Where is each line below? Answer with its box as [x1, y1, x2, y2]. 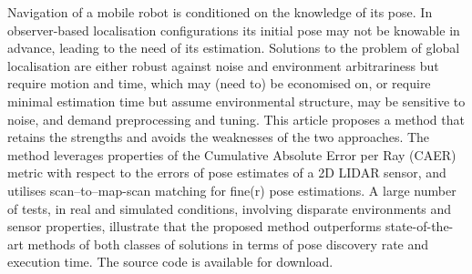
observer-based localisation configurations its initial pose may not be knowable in [7, 20, 460, 39]
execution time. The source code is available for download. [7, 252, 333, 271]
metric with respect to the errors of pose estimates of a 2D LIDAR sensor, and [7, 163, 446, 182]
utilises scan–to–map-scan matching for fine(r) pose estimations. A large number [7, 180, 457, 199]
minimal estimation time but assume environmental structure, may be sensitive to [7, 91, 466, 110]
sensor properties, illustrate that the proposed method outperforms [7, 217, 382, 236]
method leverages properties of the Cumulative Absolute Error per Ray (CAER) [7, 145, 457, 164]
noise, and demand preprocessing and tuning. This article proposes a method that [7, 109, 465, 128]
